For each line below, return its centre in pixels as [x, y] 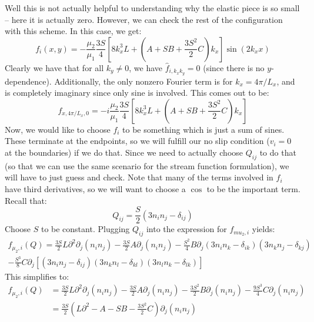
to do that [278, 152]
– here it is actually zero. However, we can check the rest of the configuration [144, 19]
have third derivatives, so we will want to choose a [95, 189]
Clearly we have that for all [54, 67]
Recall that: [26, 200]
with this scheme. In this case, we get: [73, 31]
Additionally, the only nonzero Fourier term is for [143, 81]
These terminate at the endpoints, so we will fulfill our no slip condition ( [137, 141]
